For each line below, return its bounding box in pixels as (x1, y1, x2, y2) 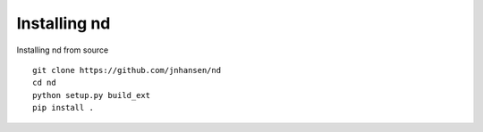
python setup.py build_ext (32, 90, 151, 100)
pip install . (32, 103, 94, 113)
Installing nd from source (16, 45, 109, 55)
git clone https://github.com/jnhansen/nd (32, 65, 222, 75)
